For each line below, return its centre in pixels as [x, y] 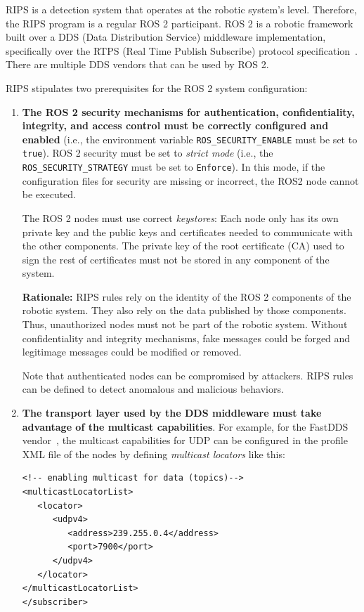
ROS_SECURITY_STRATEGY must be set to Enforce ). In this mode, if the [174, 167]
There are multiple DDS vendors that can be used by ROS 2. [137, 64]
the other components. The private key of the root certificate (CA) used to [183, 246]
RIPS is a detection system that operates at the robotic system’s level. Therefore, [181, 9]
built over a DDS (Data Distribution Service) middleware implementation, [166, 37]
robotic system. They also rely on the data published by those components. [184, 310]
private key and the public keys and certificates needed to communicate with [187, 232]
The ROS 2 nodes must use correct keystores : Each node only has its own [180, 217]
